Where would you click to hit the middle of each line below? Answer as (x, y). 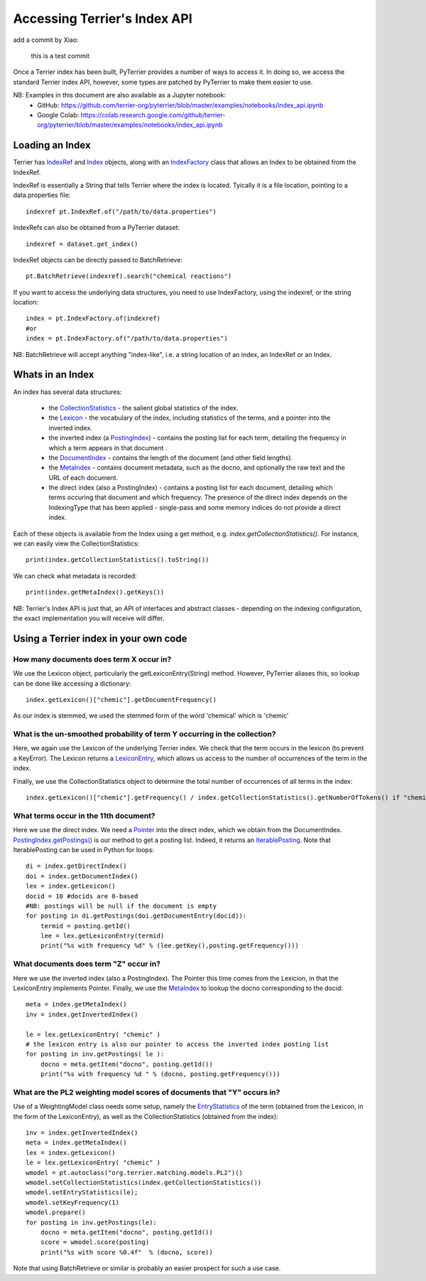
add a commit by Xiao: (46, 40)
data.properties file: (42, 195)
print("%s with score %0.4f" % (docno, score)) (126, 1252)
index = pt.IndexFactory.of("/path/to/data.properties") (127, 339)
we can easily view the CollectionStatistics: (76, 543)
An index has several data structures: (67, 392)
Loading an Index (52, 145)
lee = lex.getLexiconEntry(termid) (102, 936)
